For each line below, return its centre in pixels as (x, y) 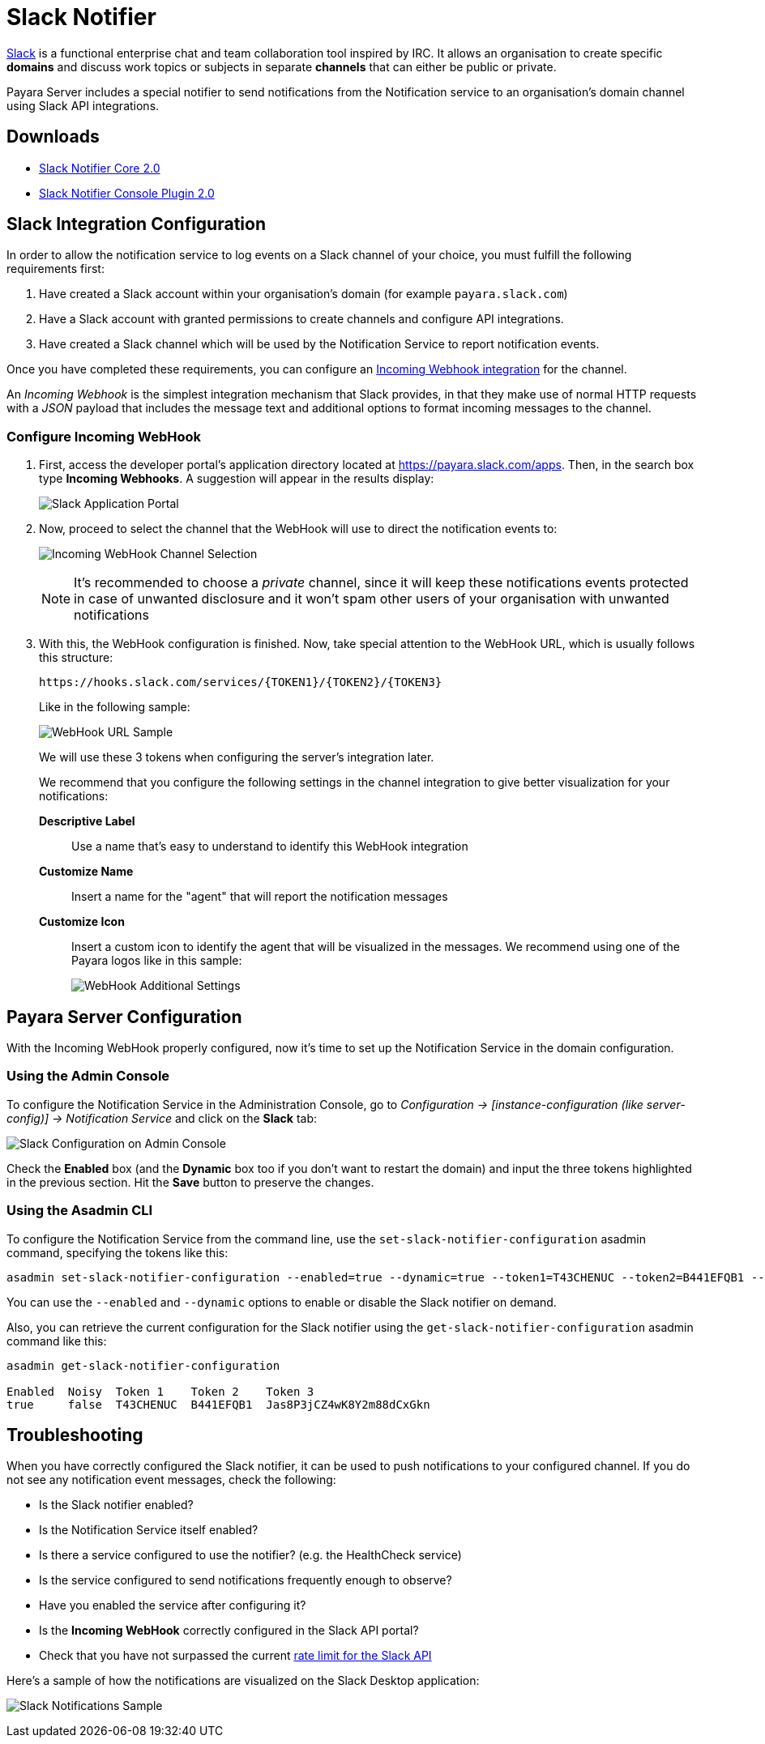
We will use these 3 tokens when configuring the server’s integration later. (237, 757)
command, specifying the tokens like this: (118, 1252)
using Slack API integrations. (83, 105)
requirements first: (56, 269)
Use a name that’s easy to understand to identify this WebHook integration (270, 846)
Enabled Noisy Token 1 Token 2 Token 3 (160, 1391)
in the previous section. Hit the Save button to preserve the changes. (190, 1182)
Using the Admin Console (88, 1076)
